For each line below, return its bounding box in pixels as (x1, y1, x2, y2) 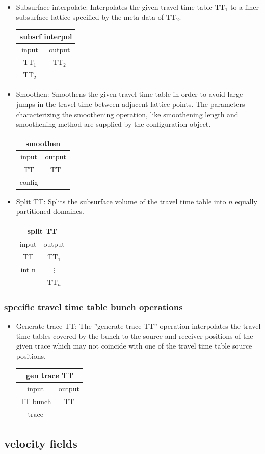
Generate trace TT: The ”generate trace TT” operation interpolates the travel (16, 321, 261, 331)
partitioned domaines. (16, 206, 84, 217)
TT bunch (19, 395, 51, 406)
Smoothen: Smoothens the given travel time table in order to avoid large (16, 89, 243, 99)
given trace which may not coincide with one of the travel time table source (16, 340, 252, 351)
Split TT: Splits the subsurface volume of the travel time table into (16, 196, 226, 206)
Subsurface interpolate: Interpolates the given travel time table (16, 2, 213, 12)
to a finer (230, 2, 259, 12)
